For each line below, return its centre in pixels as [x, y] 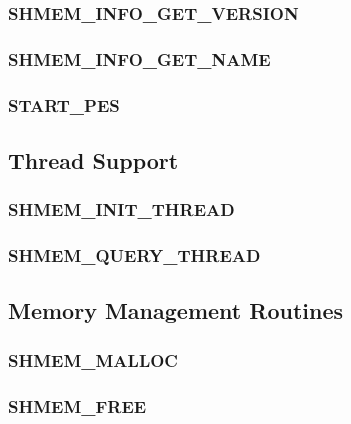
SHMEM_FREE [77, 405]
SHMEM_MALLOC [93, 359]
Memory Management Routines [175, 310]
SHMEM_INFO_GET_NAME [139, 58]
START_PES [64, 104]
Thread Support [93, 159]
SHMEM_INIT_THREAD [121, 209]
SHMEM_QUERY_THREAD [134, 255]
